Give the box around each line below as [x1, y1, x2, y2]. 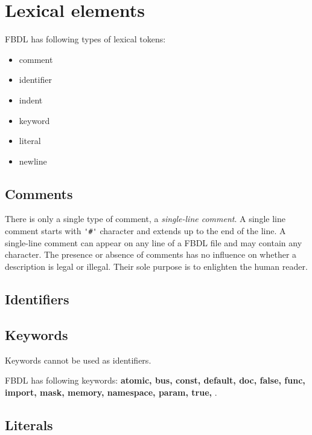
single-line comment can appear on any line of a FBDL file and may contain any [5, 236, 302, 249]
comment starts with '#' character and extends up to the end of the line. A [5, 224, 286, 237]
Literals [5, 415, 53, 434]
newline [19, 154, 47, 167]
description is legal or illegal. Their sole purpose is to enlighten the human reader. [5, 260, 308, 272]
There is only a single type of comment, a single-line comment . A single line [5, 212, 285, 225]
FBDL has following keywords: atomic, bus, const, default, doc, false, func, [5, 374, 305, 387]
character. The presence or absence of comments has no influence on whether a [5, 248, 297, 261]
